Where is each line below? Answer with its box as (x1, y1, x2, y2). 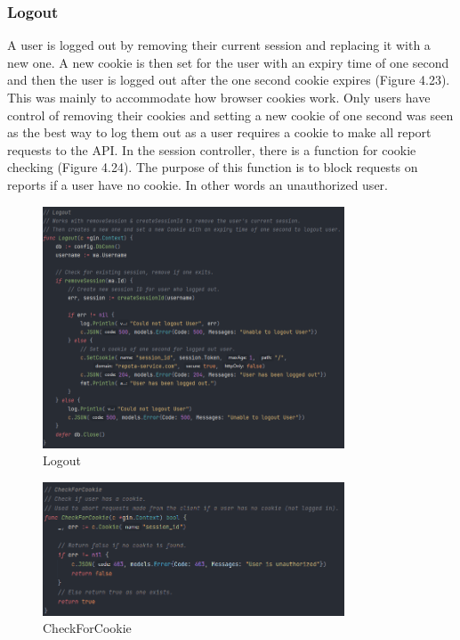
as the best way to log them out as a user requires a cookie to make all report (7, 123, 432, 142)
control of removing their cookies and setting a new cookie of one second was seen (7, 105, 454, 124)
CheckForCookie (43, 619, 132, 637)
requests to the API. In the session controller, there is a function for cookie (7, 140, 416, 159)
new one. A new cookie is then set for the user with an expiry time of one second (7, 53, 449, 71)
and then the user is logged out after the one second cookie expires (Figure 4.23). (7, 70, 450, 89)
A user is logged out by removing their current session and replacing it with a (7, 36, 431, 54)
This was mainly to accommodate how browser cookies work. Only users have (7, 88, 431, 106)
